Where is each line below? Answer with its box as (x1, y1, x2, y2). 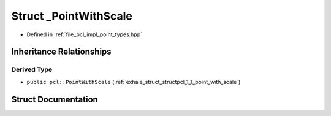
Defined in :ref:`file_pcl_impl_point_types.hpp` (26, 31, 143, 38)
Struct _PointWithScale (11, 9, 133, 23)
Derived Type (11, 65, 52, 74)
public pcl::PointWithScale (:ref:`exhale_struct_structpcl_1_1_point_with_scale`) (26, 78, 241, 85)
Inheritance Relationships (11, 47, 112, 57)
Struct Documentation (11, 94, 98, 104)
